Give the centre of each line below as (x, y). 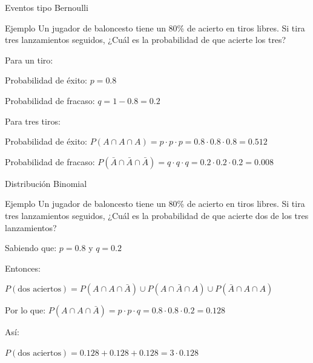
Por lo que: (25, 310)
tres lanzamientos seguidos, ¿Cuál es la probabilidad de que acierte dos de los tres (157, 215)
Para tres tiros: (33, 121)
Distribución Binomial (46, 183)
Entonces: (23, 268)
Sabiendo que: (31, 248)
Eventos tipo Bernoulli (47, 7)
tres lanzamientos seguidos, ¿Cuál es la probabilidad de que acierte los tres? (146, 40)
